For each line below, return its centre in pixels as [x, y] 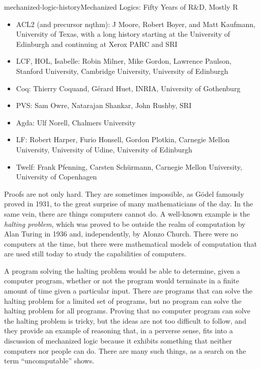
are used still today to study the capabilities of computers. [95, 254]
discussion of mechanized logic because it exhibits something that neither [118, 341]
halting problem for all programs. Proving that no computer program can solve [127, 311]
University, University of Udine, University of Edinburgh [104, 149]
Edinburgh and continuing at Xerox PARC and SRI [97, 44]
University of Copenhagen [56, 177]
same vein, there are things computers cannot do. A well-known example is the [127, 213]
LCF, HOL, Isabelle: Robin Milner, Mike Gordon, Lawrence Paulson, [124, 61]
